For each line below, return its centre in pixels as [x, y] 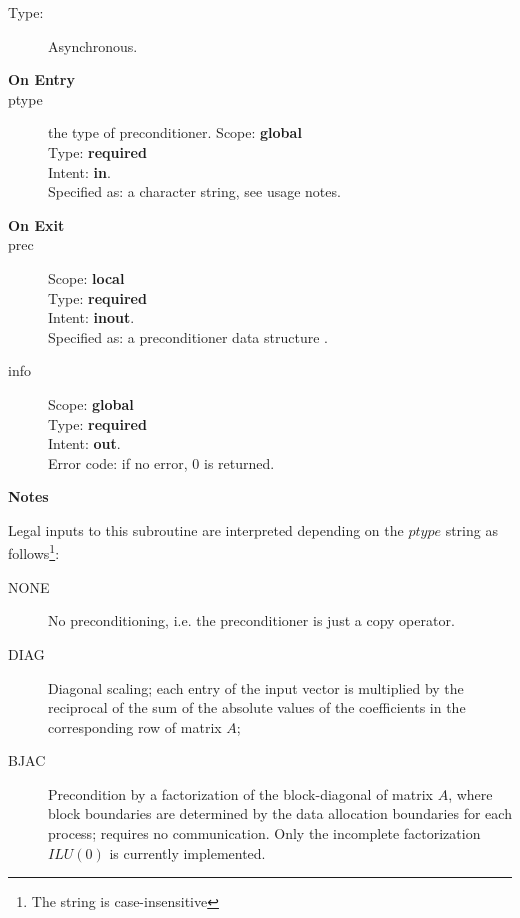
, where [470, 793]
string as [471, 529]
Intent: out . [84, 443]
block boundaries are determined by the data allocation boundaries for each [280, 813]
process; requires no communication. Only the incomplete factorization [264, 833]
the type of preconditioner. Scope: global [175, 132]
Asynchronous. [93, 45]
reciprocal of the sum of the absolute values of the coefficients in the [257, 707]
